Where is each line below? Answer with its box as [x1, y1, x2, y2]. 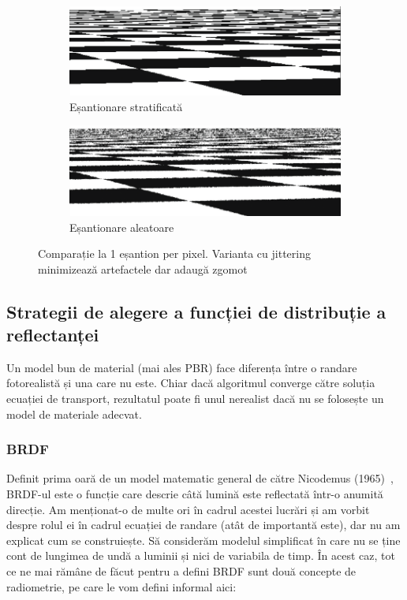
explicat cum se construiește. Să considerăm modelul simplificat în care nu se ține [6, 531, 401, 548]
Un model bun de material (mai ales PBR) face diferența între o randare [6, 359, 357, 375]
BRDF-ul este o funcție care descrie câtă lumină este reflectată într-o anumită [6, 486, 383, 502]
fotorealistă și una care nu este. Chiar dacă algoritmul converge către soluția [6, 375, 375, 391]
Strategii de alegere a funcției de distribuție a [6, 299, 386, 323]
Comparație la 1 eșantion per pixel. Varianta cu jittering [38, 245, 311, 262]
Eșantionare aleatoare [69, 218, 174, 235]
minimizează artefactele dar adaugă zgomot [38, 260, 248, 277]
